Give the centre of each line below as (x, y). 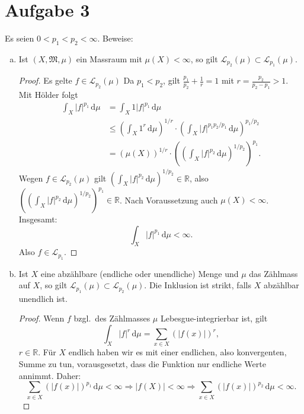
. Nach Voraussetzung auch (169, 200)
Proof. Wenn (41, 318)
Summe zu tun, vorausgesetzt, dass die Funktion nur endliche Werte (142, 364)
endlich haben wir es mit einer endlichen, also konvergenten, (177, 352)
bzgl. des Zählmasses (112, 318)
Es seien (20, 38)
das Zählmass (273, 273)
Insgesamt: (38, 219)
